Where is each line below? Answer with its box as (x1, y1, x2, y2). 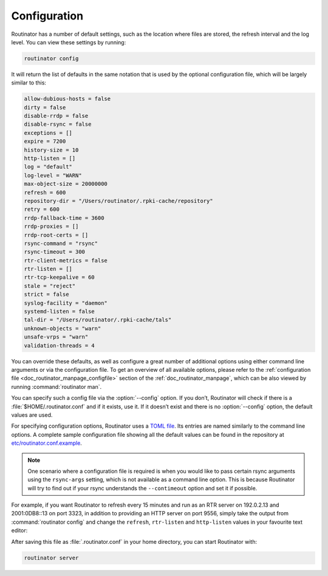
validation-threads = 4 (24, 342, 95, 349)
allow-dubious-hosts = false (24, 95, 111, 103)
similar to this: (11, 79, 47, 86)
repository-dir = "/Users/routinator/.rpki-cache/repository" (24, 197, 213, 204)
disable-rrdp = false (24, 112, 89, 120)
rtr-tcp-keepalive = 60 (24, 274, 95, 281)
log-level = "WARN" (24, 172, 82, 179)
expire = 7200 (24, 138, 66, 145)
